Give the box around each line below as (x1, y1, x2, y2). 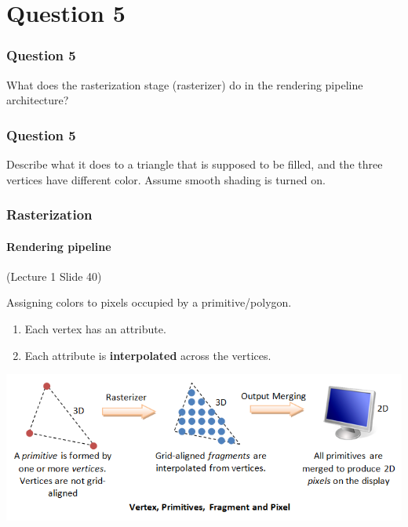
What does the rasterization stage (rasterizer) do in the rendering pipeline (6, 76, 363, 93)
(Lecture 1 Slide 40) (6, 267, 102, 284)
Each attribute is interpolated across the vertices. (24, 347, 271, 363)
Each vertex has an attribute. (24, 321, 166, 337)
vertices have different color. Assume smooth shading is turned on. (6, 171, 326, 187)
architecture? (6, 92, 69, 108)
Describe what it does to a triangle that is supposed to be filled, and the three (6, 156, 383, 172)
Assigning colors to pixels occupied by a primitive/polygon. (6, 294, 292, 311)
